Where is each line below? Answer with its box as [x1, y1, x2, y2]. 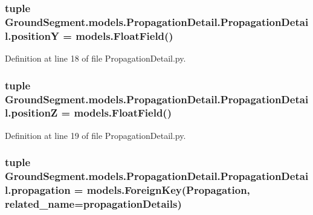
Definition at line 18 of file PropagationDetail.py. [5, 52, 186, 65]
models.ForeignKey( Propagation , [86, 182, 250, 197]
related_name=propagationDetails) [5, 196, 182, 211]
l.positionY [5, 28, 60, 43]
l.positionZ [5, 105, 58, 120]
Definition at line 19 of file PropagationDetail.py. [5, 129, 186, 141]
